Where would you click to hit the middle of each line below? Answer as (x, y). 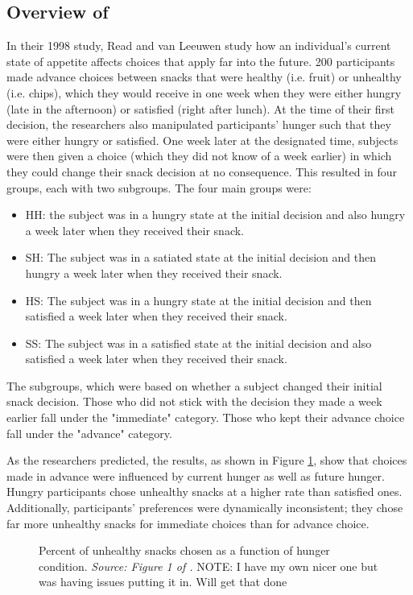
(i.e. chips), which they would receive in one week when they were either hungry (204, 92)
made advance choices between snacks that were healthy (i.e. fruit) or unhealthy (204, 77)
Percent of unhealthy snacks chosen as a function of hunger (184, 550)
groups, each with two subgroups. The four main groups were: (159, 187)
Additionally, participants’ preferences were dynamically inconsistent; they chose (205, 508)
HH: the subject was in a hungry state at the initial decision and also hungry (215, 215)
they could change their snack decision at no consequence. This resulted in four (202, 171)
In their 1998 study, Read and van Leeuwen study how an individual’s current (199, 45)
